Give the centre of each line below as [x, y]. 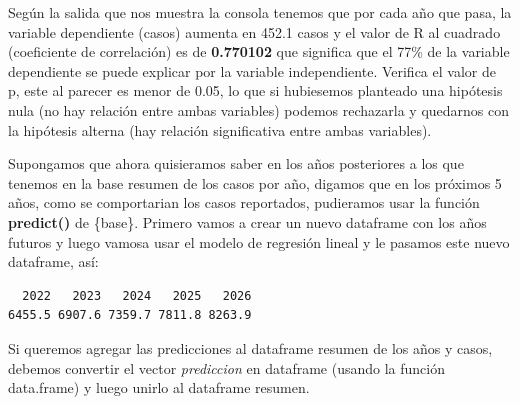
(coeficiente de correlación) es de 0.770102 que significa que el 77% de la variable [259, 51]
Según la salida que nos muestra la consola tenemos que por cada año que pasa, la [260, 12]
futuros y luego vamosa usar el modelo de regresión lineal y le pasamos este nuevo [259, 241]
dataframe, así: [53, 261]
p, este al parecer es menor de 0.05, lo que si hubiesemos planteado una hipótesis [255, 90]
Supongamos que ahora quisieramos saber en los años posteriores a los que [236, 163]
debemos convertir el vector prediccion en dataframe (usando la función [226, 367]
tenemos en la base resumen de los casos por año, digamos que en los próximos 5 [255, 182]
